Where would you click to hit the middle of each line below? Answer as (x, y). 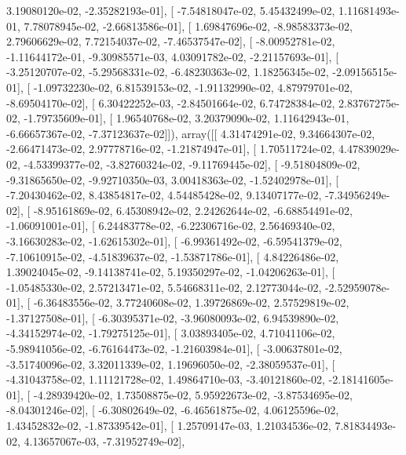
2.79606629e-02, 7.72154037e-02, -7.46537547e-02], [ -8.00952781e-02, (171, 41)
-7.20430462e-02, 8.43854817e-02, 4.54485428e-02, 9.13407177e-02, (164, 195)
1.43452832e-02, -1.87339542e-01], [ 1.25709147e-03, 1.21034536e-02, (169, 426)
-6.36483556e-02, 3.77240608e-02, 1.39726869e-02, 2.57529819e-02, (191, 302)
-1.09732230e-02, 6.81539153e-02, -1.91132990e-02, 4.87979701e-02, (193, 87)
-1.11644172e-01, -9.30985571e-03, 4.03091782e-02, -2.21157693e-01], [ (173, 56)
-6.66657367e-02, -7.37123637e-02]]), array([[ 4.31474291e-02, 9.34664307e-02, (191, 133)
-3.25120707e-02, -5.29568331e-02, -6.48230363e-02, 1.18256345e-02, (168, 72)
